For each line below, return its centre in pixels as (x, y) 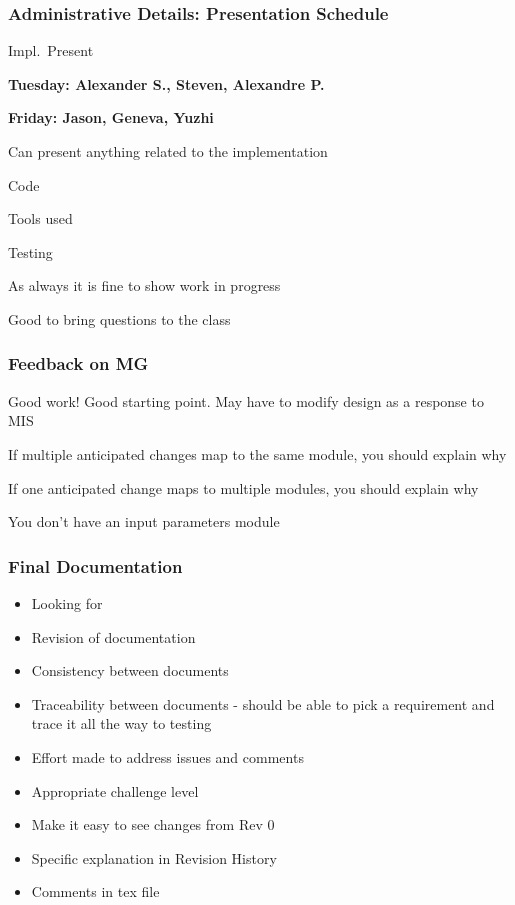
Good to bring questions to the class (119, 318)
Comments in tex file (95, 891)
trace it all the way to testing (121, 723)
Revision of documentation (113, 636)
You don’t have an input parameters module (144, 521)
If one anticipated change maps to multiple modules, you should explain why (243, 487)
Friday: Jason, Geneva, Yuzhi (111, 117)
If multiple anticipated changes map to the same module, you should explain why (257, 453)
